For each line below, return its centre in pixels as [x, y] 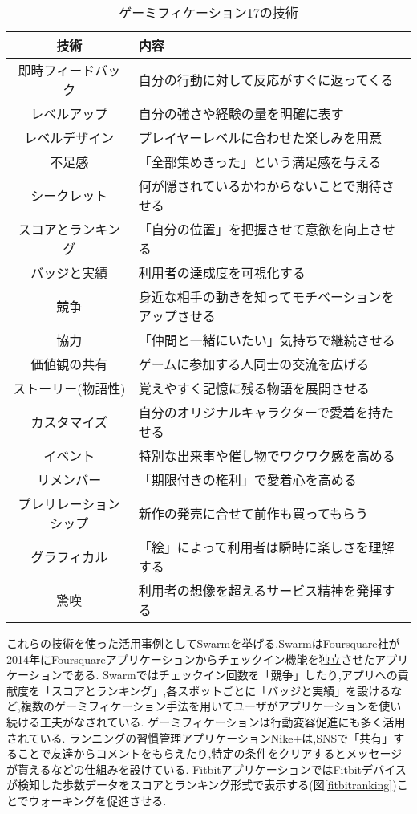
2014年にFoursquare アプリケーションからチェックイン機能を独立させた [191, 659]
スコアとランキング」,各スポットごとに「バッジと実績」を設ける [221, 690]
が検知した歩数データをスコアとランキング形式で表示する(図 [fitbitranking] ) [202, 785]
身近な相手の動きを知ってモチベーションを [266, 297]
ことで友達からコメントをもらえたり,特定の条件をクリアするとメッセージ [210, 753]
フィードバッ [82, 70]
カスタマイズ [69, 422]
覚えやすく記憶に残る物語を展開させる [254, 388]
